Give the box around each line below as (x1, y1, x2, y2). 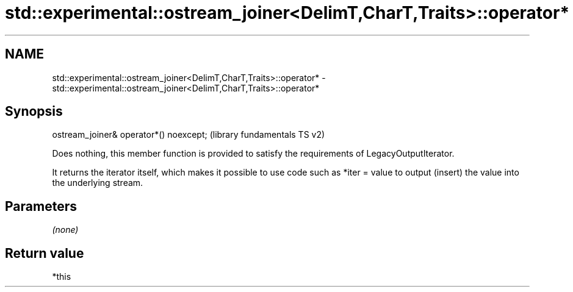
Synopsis (5, 104, 63, 119)
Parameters (5, 198, 77, 214)
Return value (5, 245, 84, 261)
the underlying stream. (52, 177, 143, 188)
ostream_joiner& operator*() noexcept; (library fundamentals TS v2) (52, 129, 325, 140)
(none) (52, 224, 79, 235)
